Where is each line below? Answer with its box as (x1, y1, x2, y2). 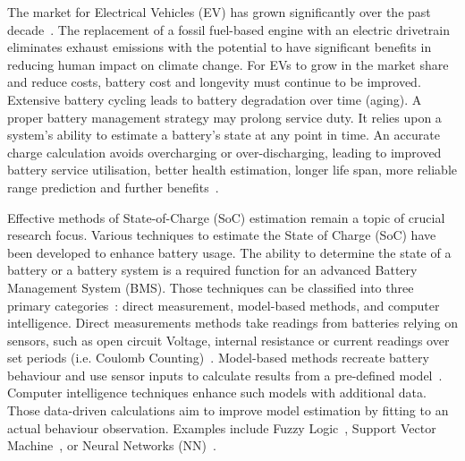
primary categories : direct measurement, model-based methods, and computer (7, 295, 440, 314)
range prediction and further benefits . (7, 177, 219, 196)
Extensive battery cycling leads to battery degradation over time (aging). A (7, 90, 422, 108)
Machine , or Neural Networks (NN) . (7, 436, 216, 455)
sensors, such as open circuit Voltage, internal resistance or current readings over (7, 330, 450, 349)
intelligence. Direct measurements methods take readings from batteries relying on (7, 313, 458, 332)
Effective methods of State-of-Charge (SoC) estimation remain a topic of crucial (7, 208, 445, 226)
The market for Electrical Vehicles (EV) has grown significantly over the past (7, 3, 431, 21)
